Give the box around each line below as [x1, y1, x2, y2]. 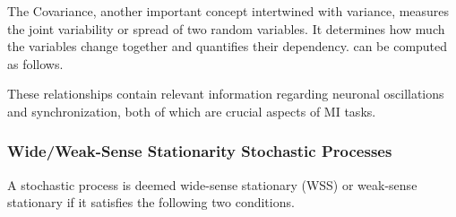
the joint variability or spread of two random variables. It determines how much [7, 19, 445, 38]
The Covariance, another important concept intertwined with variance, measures [7, 2, 450, 20]
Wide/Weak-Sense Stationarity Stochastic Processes [7, 140, 392, 162]
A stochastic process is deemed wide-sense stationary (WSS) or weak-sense [7, 175, 417, 194]
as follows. [7, 54, 64, 73]
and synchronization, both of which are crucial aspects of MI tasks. [7, 101, 376, 120]
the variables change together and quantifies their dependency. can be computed [7, 37, 448, 56]
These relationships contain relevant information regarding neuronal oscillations [7, 84, 444, 103]
